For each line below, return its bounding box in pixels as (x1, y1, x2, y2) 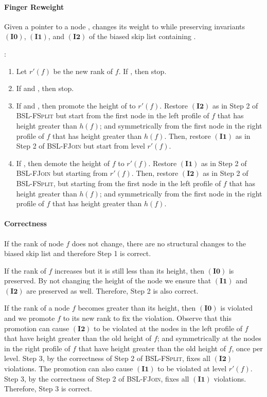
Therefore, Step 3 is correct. (4, 383, 92, 394)
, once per (232, 342, 263, 353)
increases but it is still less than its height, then (54, 265, 204, 276)
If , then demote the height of (16, 157, 110, 168)
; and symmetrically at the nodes (157, 333, 261, 344)
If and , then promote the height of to (16, 100, 136, 111)
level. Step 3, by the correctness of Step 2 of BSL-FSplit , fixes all (4, 353, 210, 364)
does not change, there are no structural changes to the (72, 238, 246, 248)
